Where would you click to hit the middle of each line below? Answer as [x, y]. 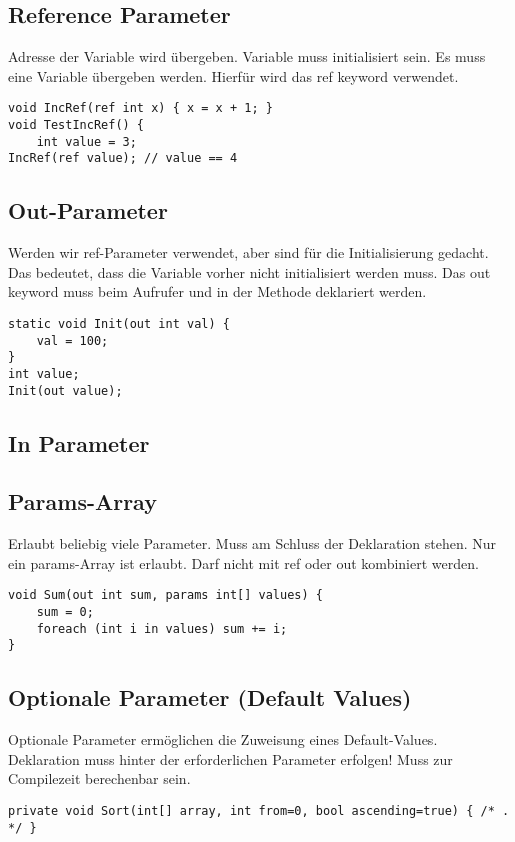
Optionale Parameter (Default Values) [210, 697]
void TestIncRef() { [76, 125]
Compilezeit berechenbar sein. [99, 778]
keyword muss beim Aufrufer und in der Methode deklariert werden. [217, 291]
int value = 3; [86, 141]
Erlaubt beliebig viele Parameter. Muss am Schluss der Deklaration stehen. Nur [252, 543]
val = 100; [72, 340]
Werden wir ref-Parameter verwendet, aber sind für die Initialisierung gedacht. [248, 252]
